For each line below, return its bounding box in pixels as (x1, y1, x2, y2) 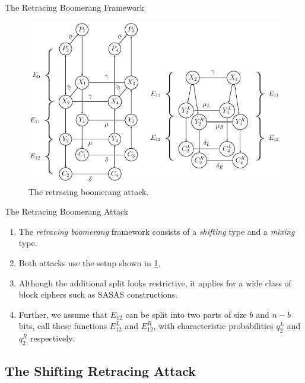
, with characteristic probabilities (153, 320, 274, 332)
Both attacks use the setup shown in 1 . (18, 256, 161, 269)
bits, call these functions (18, 320, 107, 332)
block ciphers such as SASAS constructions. (18, 288, 178, 301)
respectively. (30, 332, 75, 344)
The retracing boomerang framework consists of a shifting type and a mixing (18, 225, 295, 237)
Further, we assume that (18, 308, 108, 320)
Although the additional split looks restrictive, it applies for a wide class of (18, 276, 291, 289)
